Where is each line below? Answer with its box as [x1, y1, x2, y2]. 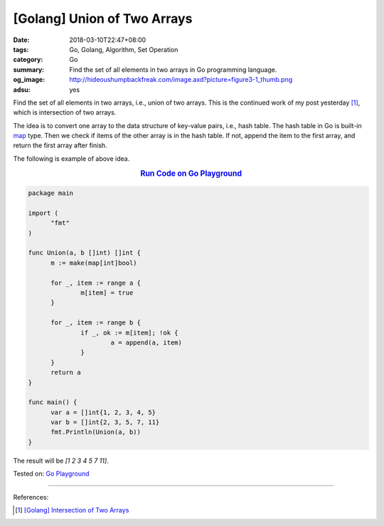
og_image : [13, 75, 46, 84]
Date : [13, 36, 30, 44]
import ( [28, 209, 59, 217]
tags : [13, 45, 29, 53]
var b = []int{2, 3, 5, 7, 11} [50, 419, 160, 426]
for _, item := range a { [50, 278, 142, 287]
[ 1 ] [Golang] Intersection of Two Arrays [15, 506, 129, 515]
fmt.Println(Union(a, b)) [50, 428, 142, 436]
